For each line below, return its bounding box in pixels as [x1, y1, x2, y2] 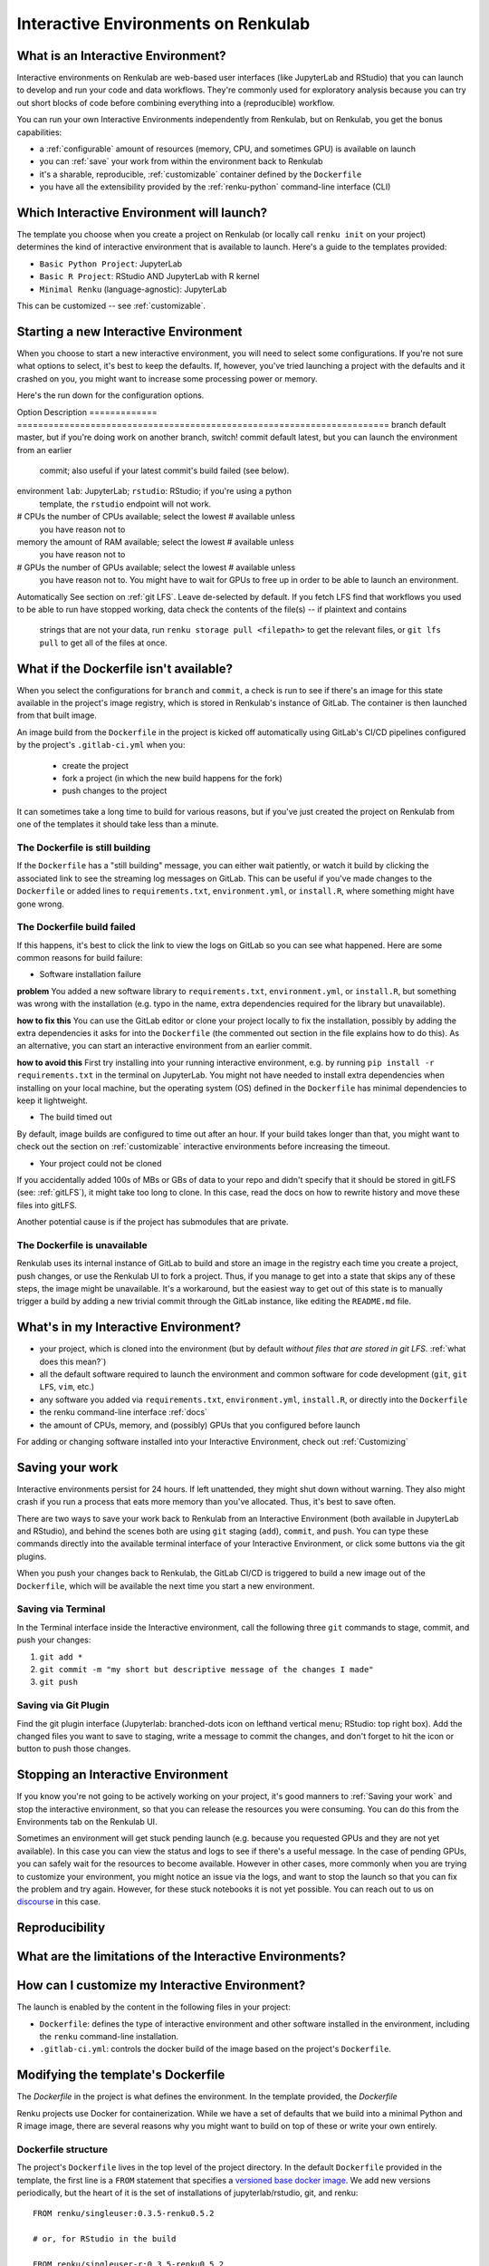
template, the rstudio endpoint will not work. [39, 499, 212, 509]
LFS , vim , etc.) [39, 1381, 95, 1392]
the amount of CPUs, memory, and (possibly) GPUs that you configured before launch [39, 1419, 361, 1430]
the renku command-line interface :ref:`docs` [39, 1407, 208, 1418]
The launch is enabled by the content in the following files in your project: [16, 2001, 292, 2012]
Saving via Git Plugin [16, 1699, 110, 1712]
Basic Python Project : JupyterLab [39, 258, 183, 269]
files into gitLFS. [16, 1199, 77, 1210]
